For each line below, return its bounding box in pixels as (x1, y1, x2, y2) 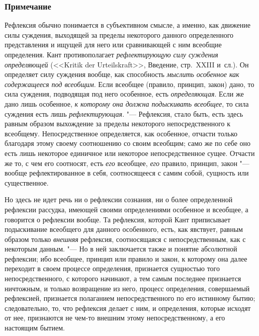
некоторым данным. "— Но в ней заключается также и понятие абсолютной (5, 243, 237, 254)
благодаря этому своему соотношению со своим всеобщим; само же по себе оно (5, 138, 251, 148)
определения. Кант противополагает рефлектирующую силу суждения (5, 49, 218, 59)
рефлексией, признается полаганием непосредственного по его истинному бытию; (5, 293, 255, 303)
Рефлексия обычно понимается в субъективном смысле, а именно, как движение (5, 20, 250, 30)
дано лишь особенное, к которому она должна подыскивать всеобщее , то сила (5, 98, 249, 109)
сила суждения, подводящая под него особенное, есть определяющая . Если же (5, 89, 244, 99)
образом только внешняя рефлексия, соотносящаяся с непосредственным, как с (5, 233, 246, 244)
